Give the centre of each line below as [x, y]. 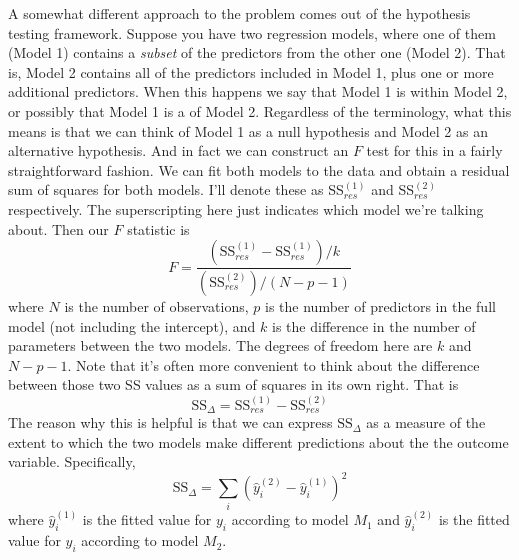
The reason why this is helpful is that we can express [170, 422]
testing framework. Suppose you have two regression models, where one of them [252, 32]
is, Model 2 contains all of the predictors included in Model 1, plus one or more [251, 71]
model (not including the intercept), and [132, 325]
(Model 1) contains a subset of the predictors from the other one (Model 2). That [257, 52]
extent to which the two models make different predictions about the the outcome [258, 441]
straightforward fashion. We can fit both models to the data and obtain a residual [259, 169]
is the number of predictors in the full [380, 306]
